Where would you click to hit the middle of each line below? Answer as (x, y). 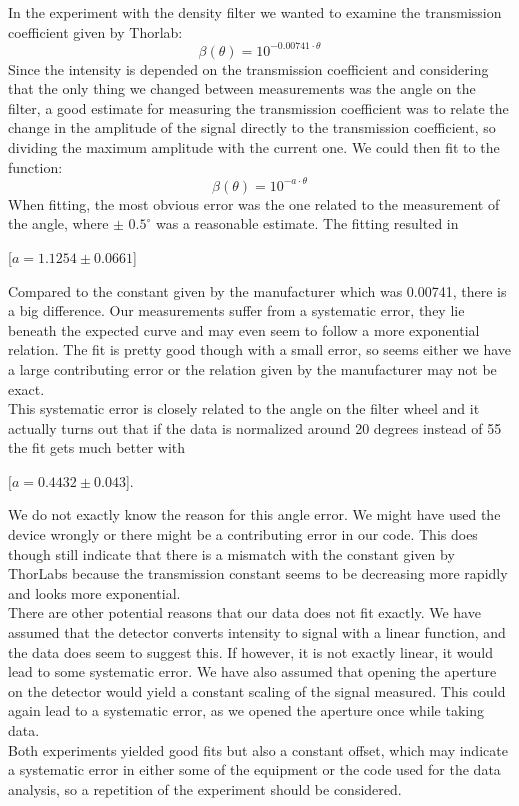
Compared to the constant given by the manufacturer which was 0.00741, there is (257, 290)
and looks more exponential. (94, 592)
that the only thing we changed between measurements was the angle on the (242, 88)
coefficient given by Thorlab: (95, 31)
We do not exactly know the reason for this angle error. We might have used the (254, 514)
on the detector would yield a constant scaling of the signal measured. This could (257, 690)
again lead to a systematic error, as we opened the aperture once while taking (246, 710)
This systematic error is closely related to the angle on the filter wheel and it (244, 408)
